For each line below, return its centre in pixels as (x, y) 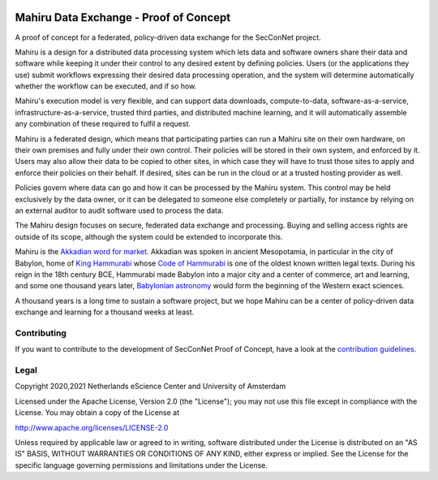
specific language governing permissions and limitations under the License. (141, 465)
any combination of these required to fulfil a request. (103, 124)
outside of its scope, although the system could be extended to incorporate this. (149, 236)
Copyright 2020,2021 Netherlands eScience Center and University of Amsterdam (150, 387)
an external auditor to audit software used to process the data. (119, 210)
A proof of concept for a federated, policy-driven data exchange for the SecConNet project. (168, 37)
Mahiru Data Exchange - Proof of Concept (123, 17)
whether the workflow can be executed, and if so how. (106, 86)
